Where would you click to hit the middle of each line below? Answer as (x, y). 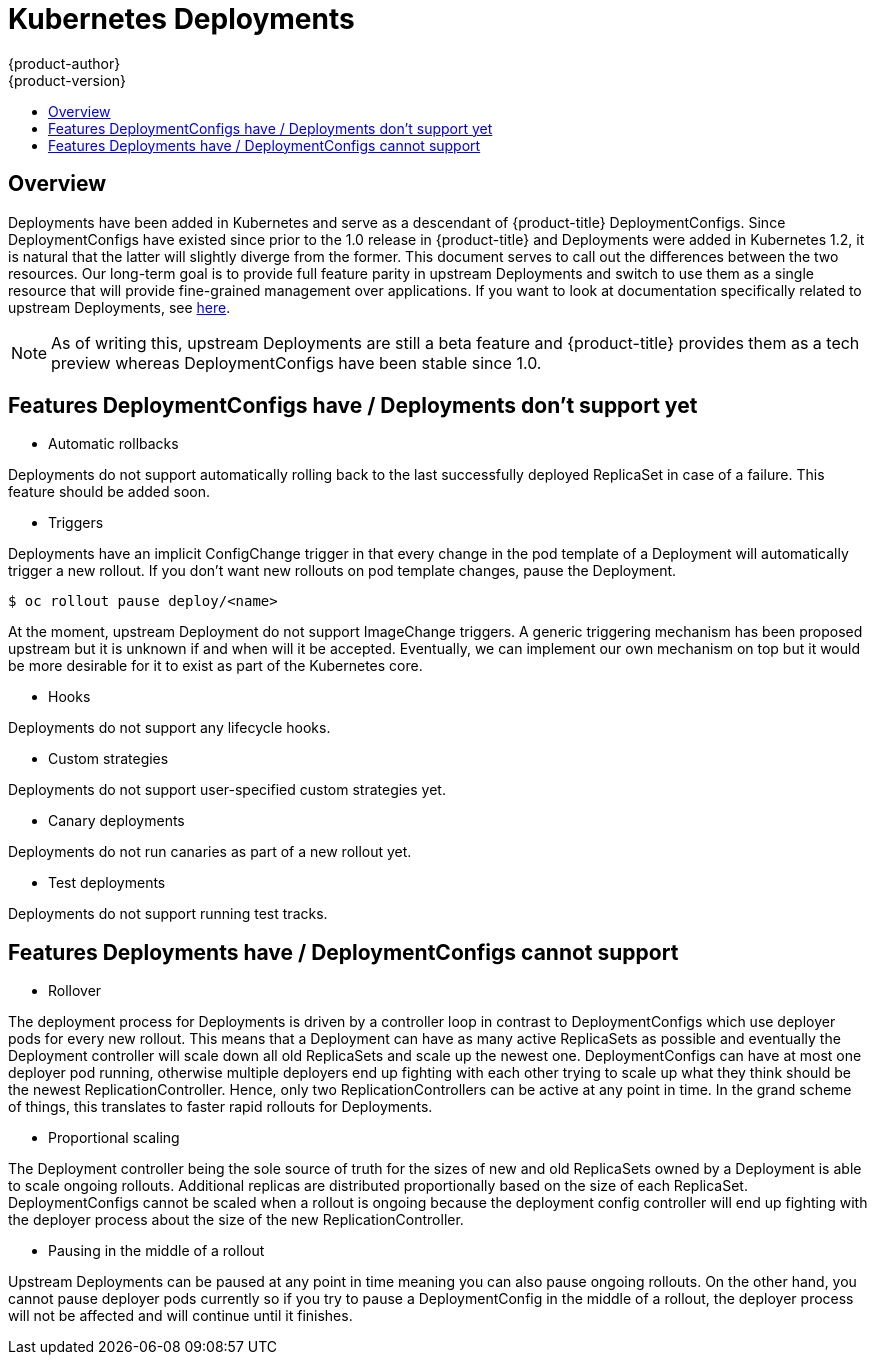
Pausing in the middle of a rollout (156, 1251)
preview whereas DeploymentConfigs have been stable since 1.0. (296, 362)
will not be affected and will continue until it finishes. (180, 1316)
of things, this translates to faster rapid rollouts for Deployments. (220, 1107)
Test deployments (107, 883)
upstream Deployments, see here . (119, 307)
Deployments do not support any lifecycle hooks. (169, 728)
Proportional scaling (114, 1138)
